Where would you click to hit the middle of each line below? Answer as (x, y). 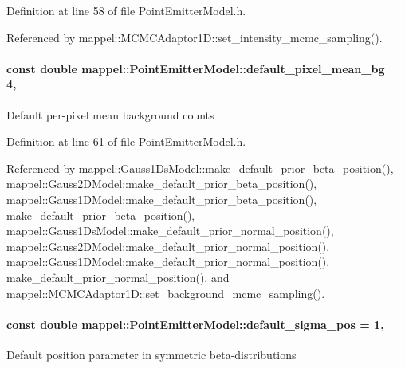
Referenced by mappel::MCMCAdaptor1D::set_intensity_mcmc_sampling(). (195, 37)
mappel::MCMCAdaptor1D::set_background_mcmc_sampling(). (166, 293)
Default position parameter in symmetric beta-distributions (151, 354)
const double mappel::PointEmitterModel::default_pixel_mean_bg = (203, 68)
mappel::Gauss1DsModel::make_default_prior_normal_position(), (170, 231)
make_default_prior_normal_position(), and (118, 277)
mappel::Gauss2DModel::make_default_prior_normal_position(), (168, 246)
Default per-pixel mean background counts (110, 114)
